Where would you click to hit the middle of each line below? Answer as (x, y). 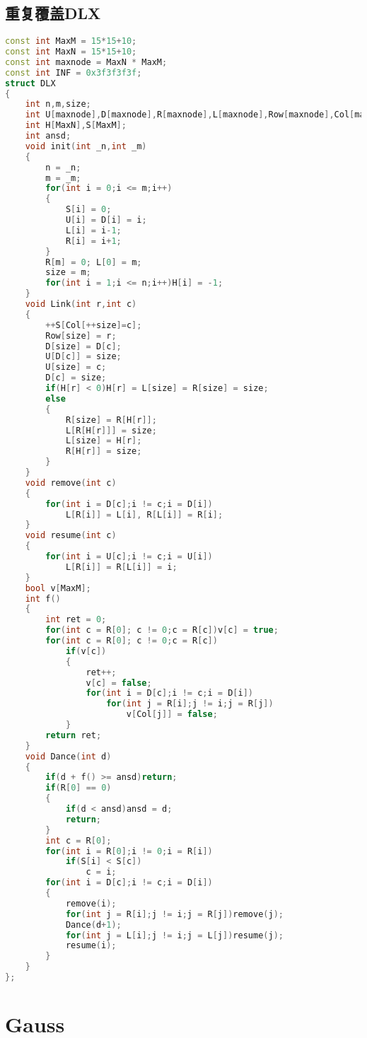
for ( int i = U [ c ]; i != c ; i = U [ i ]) (129, 557)
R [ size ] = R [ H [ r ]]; (111, 420)
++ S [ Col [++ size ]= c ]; (94, 325)
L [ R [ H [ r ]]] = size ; (111, 430)
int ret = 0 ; (76, 620)
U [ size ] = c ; (76, 367)
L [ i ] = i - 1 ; (93, 230)
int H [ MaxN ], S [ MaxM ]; (76, 126)
